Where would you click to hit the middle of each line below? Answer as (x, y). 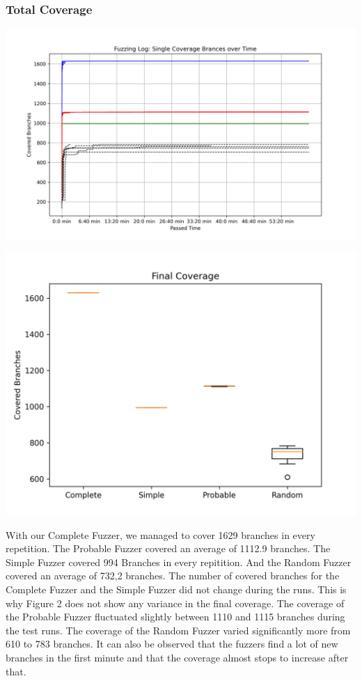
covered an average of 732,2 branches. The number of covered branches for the (173, 576)
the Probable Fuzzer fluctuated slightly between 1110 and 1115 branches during (175, 617)
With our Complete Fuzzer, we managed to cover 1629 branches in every (160, 534)
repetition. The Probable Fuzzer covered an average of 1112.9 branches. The (168, 548)
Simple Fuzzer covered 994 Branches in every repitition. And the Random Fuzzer (179, 562)
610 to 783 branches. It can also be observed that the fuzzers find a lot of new (172, 644)
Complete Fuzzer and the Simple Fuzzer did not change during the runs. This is (176, 589)
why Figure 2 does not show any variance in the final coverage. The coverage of (175, 603)
